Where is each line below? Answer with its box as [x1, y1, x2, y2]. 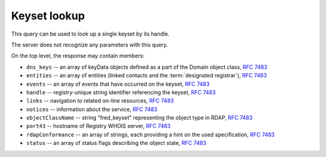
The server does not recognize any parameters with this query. [11, 41, 168, 48]
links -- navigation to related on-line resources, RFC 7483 [26, 97, 174, 104]
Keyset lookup [11, 9, 85, 22]
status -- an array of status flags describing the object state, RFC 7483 [26, 139, 206, 147]
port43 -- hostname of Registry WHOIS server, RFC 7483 [26, 123, 171, 130]
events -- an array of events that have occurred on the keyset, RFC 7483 [26, 80, 210, 88]
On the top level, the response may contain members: [11, 52, 145, 60]
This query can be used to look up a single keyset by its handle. [11, 30, 170, 37]
